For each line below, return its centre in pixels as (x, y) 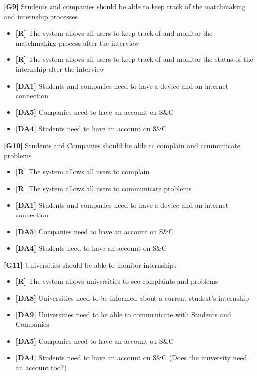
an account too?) (41, 367)
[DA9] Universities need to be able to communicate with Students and (123, 314)
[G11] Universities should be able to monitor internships (90, 264)
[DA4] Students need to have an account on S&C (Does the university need (131, 357)
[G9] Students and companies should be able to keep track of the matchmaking (125, 6)
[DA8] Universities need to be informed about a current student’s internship (132, 297)
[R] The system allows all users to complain (82, 172)
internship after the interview (60, 69)
